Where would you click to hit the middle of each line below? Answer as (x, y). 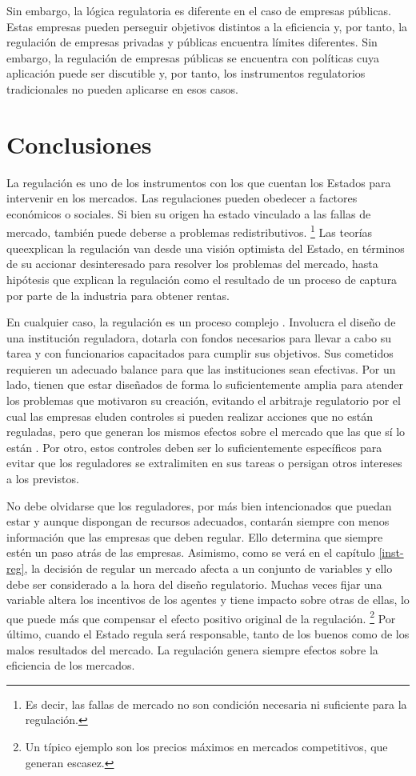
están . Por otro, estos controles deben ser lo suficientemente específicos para (194, 447)
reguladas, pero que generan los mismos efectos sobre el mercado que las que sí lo (206, 432)
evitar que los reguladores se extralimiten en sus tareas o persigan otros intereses (204, 463)
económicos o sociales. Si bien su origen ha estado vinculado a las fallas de (189, 213)
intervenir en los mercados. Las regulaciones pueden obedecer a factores (182, 198)
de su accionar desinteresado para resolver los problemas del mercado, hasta (192, 264)
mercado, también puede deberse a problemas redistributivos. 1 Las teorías (190, 231)
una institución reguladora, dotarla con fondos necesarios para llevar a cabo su (199, 337)
